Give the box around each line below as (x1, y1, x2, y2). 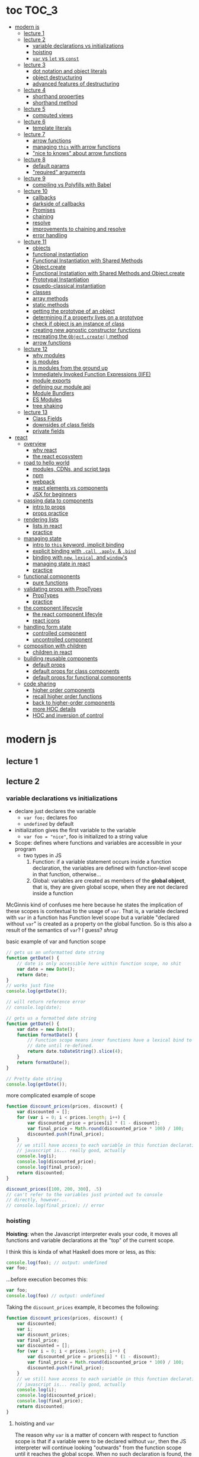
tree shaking (32, 402, 63, 409)
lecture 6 (23, 118, 46, 125)
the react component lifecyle (32, 611, 102, 618)
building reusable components (23, 654, 98, 662)
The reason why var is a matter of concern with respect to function (14, 1431, 179, 1439)
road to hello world (23, 459, 70, 466)
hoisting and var (14, 1420, 55, 1427)
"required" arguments (32, 168, 86, 175)
